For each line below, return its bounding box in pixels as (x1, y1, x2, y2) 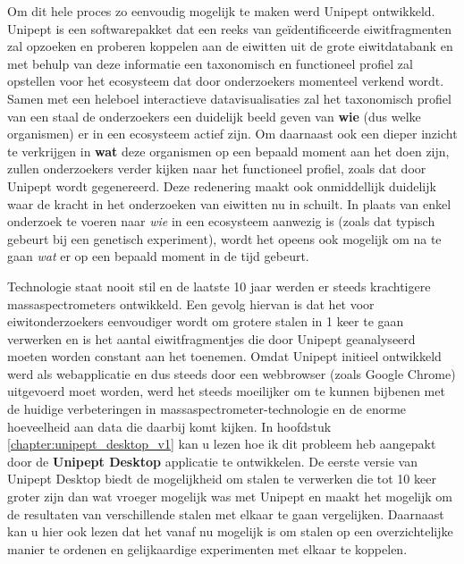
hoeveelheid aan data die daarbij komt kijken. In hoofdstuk (7, 417, 332, 435)
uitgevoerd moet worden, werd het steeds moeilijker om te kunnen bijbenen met (7, 382, 445, 400)
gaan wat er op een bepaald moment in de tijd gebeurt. (7, 247, 309, 265)
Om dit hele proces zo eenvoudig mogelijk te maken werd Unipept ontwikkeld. (7, 2, 435, 20)
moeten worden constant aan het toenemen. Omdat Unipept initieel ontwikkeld (7, 347, 442, 366)
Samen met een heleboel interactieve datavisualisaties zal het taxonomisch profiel (7, 88, 451, 107)
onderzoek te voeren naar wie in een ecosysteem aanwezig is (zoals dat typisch (7, 212, 435, 231)
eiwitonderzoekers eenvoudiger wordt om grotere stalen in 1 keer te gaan (7, 312, 404, 331)
